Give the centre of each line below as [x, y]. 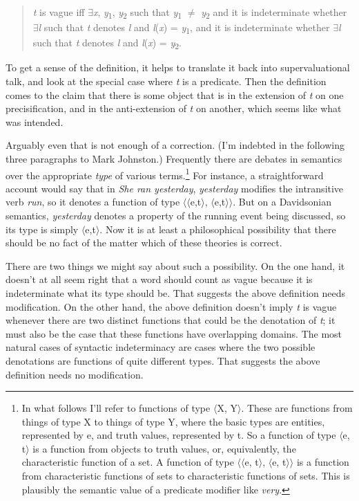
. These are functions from [297, 408]
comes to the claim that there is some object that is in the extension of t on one [175, 94]
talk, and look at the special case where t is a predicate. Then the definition [166, 81]
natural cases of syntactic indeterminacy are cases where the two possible [161, 347]
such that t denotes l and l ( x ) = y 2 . [107, 44]
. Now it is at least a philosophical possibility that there [218, 229]
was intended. [35, 121]
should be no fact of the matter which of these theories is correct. [144, 243]
